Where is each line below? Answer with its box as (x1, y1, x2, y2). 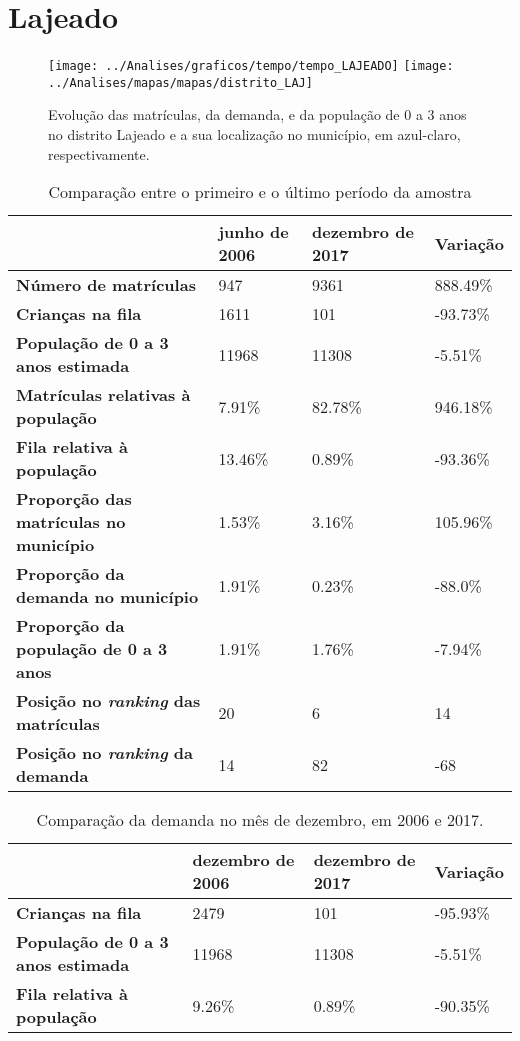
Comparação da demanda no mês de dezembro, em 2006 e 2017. (36, 808, 484, 832)
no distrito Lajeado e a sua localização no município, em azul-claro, (48, 124, 461, 145)
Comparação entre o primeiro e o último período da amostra (48, 180, 472, 204)
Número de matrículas (16, 273, 196, 297)
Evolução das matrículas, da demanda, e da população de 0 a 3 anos (48, 104, 467, 125)
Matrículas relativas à (16, 383, 191, 407)
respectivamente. (48, 143, 150, 164)
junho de (218, 220, 289, 244)
